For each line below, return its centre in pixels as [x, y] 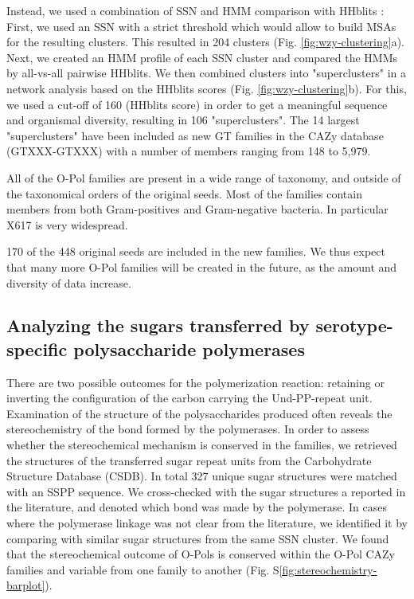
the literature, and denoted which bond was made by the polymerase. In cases [197, 507]
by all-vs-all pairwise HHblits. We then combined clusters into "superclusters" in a [207, 73]
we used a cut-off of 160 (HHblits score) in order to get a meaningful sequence [197, 104]
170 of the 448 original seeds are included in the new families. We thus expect [196, 251]
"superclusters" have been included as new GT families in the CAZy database [195, 135]
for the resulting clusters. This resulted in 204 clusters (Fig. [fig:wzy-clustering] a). [206, 42]
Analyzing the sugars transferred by [158, 325]
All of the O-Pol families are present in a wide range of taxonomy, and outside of [204, 177]
